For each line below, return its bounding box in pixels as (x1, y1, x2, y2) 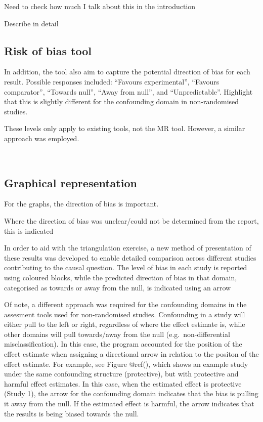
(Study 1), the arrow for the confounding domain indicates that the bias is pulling (4, 388, 258, 399)
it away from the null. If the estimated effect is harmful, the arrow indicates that (4, 398, 254, 409)
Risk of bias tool (4, 43, 92, 58)
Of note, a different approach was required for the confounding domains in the (4, 299, 247, 310)
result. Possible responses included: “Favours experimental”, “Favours (4, 76, 220, 87)
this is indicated (4, 225, 54, 236)
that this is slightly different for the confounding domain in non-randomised (4, 96, 239, 107)
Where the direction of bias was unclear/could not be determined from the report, (4, 215, 259, 226)
